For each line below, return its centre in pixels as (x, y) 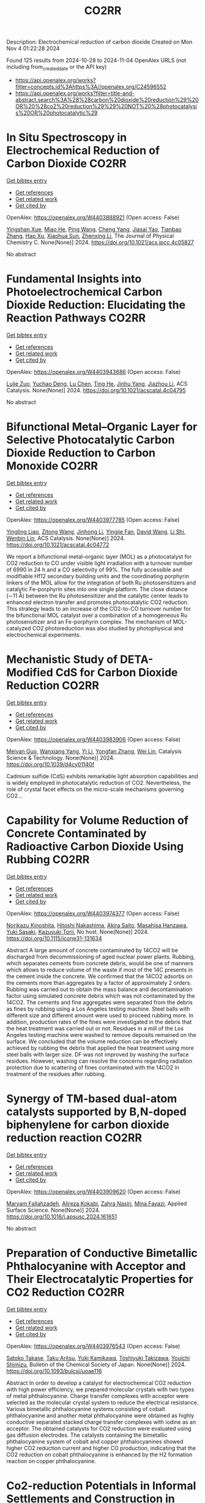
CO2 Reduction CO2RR (65, 1292)
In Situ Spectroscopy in (67, 138)
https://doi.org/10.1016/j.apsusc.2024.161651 (62, 1216)
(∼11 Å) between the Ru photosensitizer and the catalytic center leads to (97, 595)
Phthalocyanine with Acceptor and (96, 1266)
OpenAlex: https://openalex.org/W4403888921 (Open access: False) (93, 217)
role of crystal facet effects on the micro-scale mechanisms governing (95, 789)
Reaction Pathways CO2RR (76, 318)
